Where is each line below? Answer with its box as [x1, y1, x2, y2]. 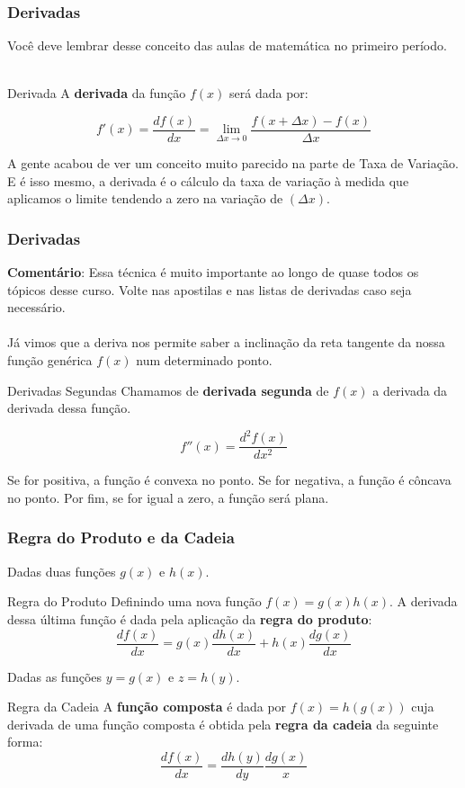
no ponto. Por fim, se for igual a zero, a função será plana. [7, 488, 329, 506]
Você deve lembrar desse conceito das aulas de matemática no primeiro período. [7, 36, 447, 55]
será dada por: [229, 84, 309, 103]
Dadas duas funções [7, 561, 116, 580]
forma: [7, 732, 43, 751]
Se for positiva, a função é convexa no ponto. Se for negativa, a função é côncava [7, 470, 452, 489]
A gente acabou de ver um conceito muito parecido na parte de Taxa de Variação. [7, 154, 459, 173]
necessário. [7, 298, 66, 317]
